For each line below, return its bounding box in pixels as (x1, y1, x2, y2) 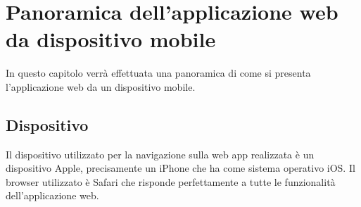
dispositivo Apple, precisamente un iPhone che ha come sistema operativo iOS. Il (6, 161, 355, 175)
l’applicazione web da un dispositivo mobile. (6, 79, 196, 94)
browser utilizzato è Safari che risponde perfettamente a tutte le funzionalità (6, 174, 336, 189)
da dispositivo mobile (6, 25, 216, 54)
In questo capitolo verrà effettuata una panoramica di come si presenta (6, 65, 311, 80)
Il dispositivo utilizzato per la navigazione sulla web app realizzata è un (6, 146, 315, 161)
